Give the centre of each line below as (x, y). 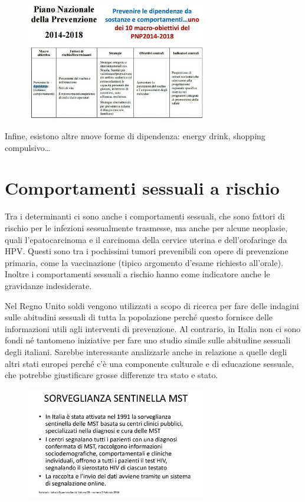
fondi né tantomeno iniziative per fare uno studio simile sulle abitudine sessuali (148, 340)
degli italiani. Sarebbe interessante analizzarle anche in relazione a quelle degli (146, 351)
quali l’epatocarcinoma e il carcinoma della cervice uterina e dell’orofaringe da (146, 239)
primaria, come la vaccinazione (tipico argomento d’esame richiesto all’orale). (144, 262)
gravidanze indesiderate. (48, 285)
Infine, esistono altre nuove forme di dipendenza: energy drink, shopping (135, 136)
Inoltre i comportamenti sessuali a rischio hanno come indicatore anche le (137, 274)
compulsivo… (28, 147)
